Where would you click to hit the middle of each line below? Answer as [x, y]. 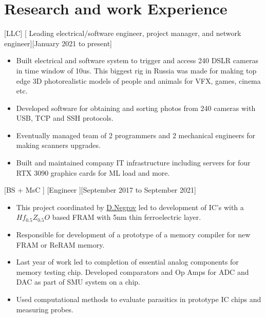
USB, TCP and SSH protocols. [65, 118]
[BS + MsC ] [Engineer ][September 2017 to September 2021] [100, 190]
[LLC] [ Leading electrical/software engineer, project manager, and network [123, 33]
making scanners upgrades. [58, 145]
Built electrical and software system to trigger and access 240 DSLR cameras [137, 60]
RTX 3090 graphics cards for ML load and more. [93, 172]
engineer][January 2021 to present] [58, 43]
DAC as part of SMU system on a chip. [78, 282]
